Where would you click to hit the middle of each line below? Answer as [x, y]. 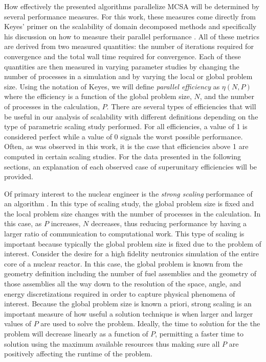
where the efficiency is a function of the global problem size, [98, 96]
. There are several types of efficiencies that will [181, 106]
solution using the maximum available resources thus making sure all [112, 343]
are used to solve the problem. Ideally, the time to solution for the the [150, 323]
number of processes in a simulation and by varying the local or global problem [128, 76]
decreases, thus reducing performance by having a [169, 223]
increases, [66, 223]
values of [18, 323]
